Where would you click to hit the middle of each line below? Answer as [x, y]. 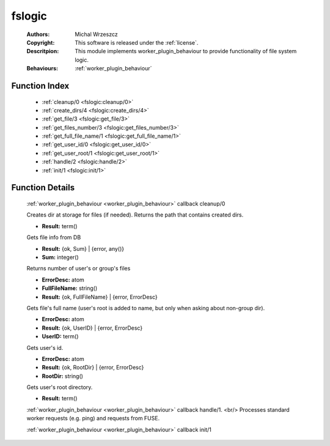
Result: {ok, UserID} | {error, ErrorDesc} [92, 328]
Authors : [38, 34]
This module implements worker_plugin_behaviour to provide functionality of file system [186, 51]
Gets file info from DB [54, 237]
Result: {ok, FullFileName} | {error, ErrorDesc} [100, 297]
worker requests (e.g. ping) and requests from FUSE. [93, 418]
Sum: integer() [60, 257]
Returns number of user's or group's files [79, 269]
